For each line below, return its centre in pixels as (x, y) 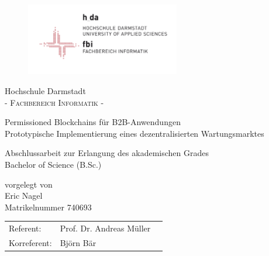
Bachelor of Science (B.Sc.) (53, 165)
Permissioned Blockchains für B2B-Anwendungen (93, 122)
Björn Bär (78, 243)
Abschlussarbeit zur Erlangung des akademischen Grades (107, 153)
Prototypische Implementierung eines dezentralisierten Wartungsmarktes (134, 133)
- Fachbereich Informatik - (54, 102)
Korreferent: (30, 243)
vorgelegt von (29, 184)
